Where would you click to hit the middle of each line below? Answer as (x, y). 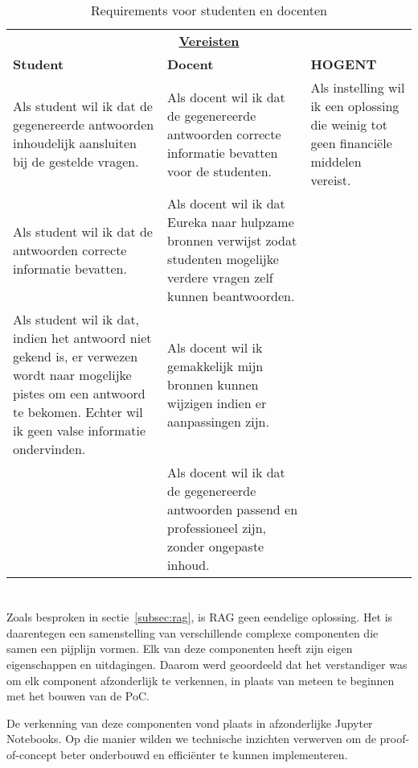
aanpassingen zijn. (218, 421)
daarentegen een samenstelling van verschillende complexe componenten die (193, 632)
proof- (395, 739)
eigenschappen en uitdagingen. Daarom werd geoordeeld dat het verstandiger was (207, 664)
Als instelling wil (358, 87)
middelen (336, 161)
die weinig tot (349, 124)
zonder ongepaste (216, 546)
